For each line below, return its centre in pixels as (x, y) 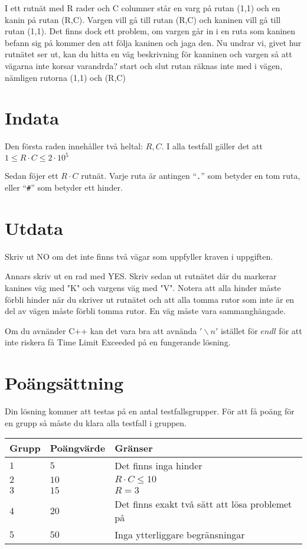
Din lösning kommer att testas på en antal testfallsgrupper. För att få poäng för (150, 411)
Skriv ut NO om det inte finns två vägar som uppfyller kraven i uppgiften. (139, 256)
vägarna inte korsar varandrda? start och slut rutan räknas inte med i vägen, (144, 65)
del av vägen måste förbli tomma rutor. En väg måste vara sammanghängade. (145, 311)
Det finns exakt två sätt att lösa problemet (203, 504)
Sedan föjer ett (32, 176)
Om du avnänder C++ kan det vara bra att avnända (101, 330)
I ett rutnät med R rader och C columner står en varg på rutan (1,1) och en (143, 8)
